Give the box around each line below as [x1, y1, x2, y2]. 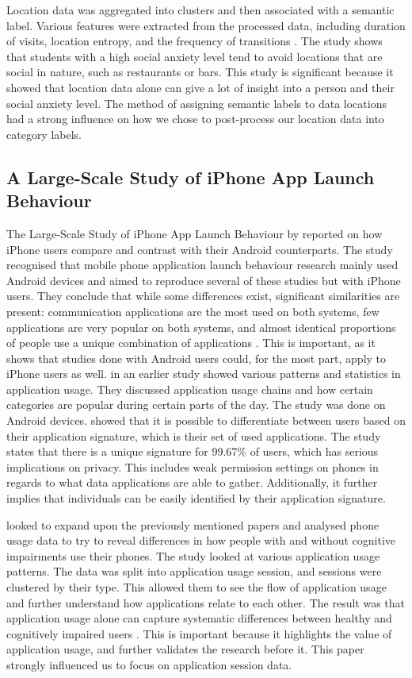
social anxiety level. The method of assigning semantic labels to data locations [6, 94, 387, 111]
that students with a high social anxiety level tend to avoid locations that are [6, 48, 383, 64]
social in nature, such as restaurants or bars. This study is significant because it [6, 64, 394, 80]
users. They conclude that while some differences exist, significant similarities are [6, 287, 400, 304]
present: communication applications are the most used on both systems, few [6, 302, 380, 319]
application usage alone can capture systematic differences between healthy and [6, 610, 392, 626]
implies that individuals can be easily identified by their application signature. [6, 490, 386, 507]
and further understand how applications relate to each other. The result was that [6, 594, 406, 611]
